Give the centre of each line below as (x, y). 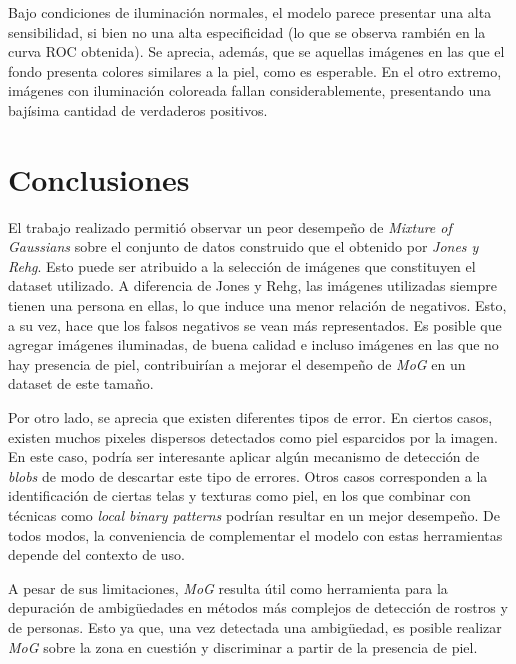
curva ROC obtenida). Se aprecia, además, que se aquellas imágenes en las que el (256, 51)
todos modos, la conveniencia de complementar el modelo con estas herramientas (255, 534)
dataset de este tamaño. (81, 383)
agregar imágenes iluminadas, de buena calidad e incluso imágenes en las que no (253, 344)
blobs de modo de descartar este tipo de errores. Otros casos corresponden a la (248, 475)
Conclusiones (99, 178)
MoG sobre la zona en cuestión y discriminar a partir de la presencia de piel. (243, 646)
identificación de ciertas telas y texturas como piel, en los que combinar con (239, 495)
